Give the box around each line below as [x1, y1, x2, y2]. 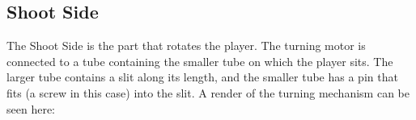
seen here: [6, 100, 55, 117]
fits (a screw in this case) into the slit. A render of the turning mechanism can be [6, 84, 410, 101]
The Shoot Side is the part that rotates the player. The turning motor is [6, 37, 366, 54]
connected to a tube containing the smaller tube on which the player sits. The [6, 52, 393, 69]
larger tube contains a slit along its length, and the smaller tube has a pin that [6, 68, 398, 85]
